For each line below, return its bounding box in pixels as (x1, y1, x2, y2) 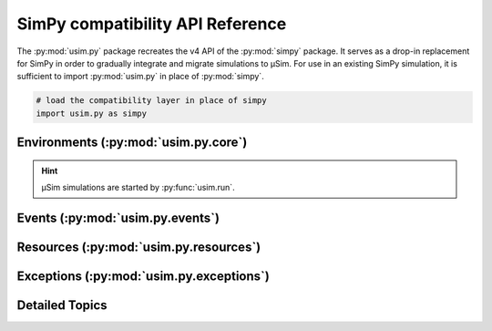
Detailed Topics (16, 297, 108, 313)
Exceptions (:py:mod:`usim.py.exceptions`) (16, 268, 271, 284)
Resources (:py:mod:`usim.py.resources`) (16, 239, 261, 254)
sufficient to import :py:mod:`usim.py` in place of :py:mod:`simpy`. (16, 71, 264, 82)
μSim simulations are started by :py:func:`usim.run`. (41, 182, 236, 193)
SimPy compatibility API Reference (16, 14, 287, 34)
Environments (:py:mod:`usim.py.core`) (16, 135, 248, 150)
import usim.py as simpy (36, 108, 148, 119)
